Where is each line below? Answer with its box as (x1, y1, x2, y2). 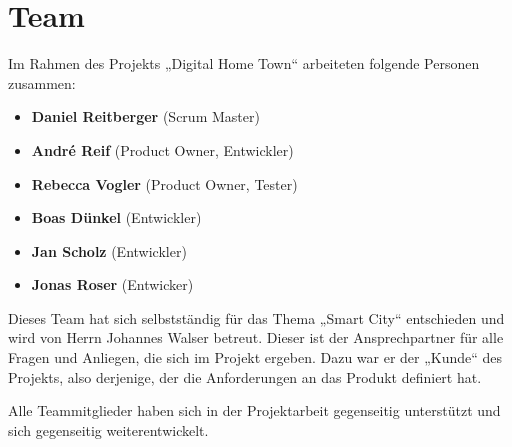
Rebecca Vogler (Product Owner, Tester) (31, 173, 298, 194)
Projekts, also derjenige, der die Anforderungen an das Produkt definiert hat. (8, 366, 482, 387)
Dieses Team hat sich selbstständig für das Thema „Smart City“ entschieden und (8, 307, 505, 328)
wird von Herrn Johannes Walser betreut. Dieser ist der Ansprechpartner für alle (8, 327, 504, 348)
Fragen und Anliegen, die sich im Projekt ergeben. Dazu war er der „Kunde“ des (8, 347, 503, 368)
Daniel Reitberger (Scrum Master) (31, 106, 260, 127)
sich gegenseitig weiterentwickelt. (8, 419, 209, 440)
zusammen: (8, 72, 76, 93)
